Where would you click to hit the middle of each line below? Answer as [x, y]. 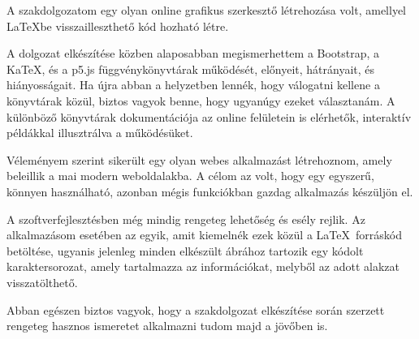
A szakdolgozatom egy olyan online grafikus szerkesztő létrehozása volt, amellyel [206, 10]
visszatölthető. [42, 282]
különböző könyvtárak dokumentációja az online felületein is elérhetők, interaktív [209, 116]
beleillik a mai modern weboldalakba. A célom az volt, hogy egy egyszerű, [190, 176]
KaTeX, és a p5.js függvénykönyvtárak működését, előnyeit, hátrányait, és [191, 69]
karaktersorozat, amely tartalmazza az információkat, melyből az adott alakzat [203, 266]
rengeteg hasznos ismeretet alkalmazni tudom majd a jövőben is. [167, 326]
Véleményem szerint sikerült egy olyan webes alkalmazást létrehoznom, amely [199, 159]
